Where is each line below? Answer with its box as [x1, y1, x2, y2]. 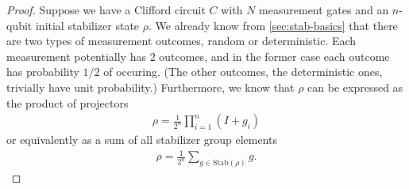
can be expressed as [307, 78, 403, 95]
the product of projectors [6, 94, 129, 111]
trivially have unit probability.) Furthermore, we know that [6, 78, 295, 95]
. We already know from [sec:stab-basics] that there [148, 17, 398, 33]
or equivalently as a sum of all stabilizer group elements [6, 131, 278, 148]
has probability [6, 63, 79, 80]
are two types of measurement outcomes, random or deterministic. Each [6, 32, 357, 49]
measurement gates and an [259, 2, 389, 17]
